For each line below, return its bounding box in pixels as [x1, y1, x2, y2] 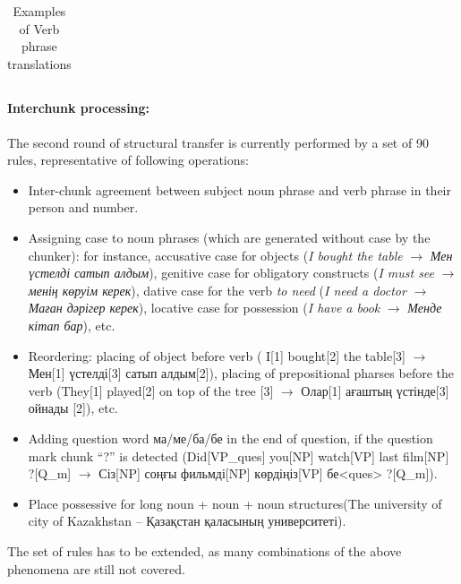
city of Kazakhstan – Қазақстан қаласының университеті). [28, 511, 346, 530]
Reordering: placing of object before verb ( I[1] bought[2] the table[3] [28, 346, 406, 365]
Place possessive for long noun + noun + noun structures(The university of [28, 494, 442, 512]
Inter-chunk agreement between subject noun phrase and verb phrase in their [28, 180, 451, 199]
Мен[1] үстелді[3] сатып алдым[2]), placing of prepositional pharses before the [28, 364, 454, 382]
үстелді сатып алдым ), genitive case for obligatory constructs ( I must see [28, 263, 435, 282]
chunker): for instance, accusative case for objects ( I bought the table [28, 245, 403, 264]
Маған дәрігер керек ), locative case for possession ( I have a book [28, 298, 380, 317]
